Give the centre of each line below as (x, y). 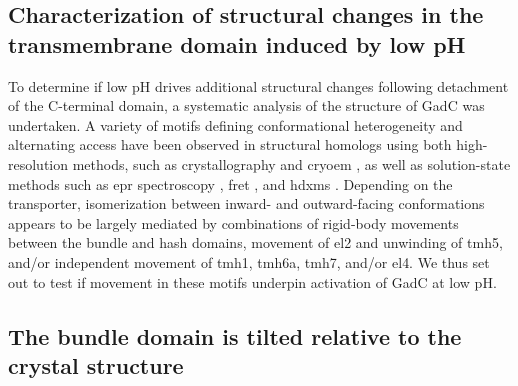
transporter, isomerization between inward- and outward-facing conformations (246, 203)
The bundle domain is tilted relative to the (235, 335)
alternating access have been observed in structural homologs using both (230, 144)
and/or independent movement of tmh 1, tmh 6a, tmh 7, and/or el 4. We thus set (249, 261)
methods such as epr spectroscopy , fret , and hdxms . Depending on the (230, 183)
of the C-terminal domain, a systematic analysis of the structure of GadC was (246, 105)
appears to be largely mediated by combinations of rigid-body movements (233, 222)
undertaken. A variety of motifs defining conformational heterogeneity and (235, 124)
